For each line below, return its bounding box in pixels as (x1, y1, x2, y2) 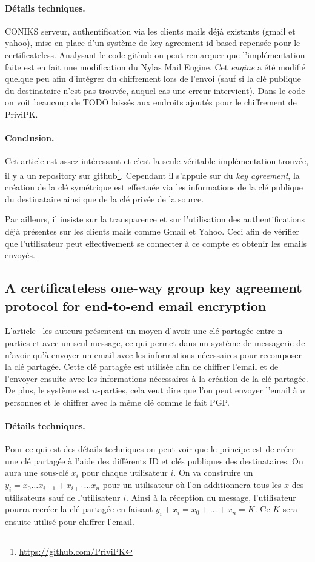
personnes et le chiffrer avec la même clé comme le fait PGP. (5, 395, 230, 408)
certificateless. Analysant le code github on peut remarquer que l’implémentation (5, 48, 305, 61)
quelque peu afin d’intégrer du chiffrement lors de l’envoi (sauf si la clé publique (5, 72, 301, 85)
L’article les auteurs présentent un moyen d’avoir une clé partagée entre (5, 324, 275, 337)
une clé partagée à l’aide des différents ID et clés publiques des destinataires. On (5, 454, 303, 467)
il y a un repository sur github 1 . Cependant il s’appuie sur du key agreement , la (5, 167, 300, 181)
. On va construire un (173, 466, 253, 479)
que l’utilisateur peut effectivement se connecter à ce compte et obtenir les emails (5, 236, 307, 249)
